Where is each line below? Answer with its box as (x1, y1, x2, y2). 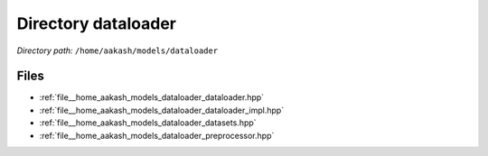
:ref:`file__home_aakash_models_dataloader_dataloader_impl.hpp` (39, 105, 285, 115)
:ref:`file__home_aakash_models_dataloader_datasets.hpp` (39, 117, 257, 128)
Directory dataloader (16, 14, 176, 33)
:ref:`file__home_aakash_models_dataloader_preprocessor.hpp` (39, 130, 275, 141)
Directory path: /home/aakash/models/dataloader (16, 45, 219, 56)
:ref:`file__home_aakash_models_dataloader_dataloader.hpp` (39, 92, 265, 103)
